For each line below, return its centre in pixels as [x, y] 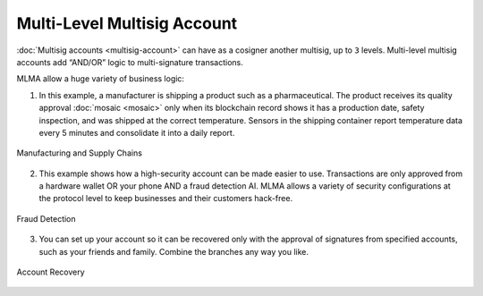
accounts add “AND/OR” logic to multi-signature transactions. [130, 62]
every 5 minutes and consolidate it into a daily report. [137, 132]
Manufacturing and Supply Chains [80, 153]
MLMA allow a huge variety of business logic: [101, 79]
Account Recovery [51, 272]
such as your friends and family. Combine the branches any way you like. [174, 251]
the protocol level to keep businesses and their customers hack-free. [166, 199]
